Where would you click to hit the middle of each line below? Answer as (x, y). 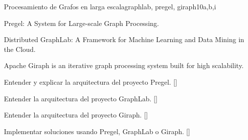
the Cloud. (20, 49)
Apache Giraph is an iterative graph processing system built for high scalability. (124, 65)
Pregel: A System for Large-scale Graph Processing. (81, 23)
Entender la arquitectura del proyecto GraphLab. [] (81, 98)
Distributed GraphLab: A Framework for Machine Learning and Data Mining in (124, 39)
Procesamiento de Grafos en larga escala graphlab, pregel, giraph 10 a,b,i (110, 6)
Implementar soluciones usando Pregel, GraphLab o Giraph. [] (97, 131)
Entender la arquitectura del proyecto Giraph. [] (76, 115)
